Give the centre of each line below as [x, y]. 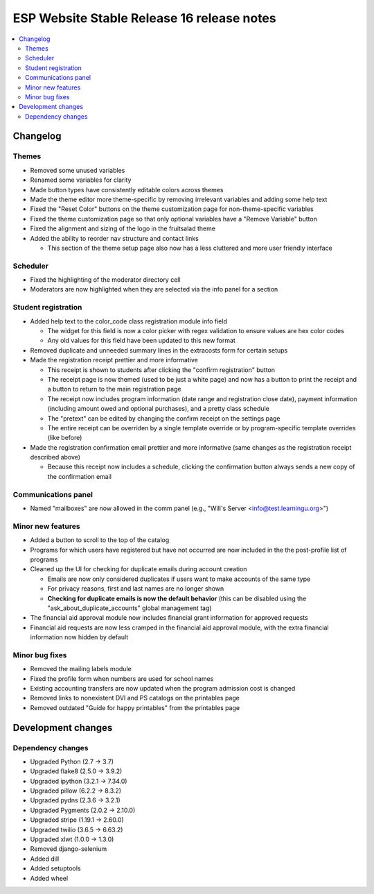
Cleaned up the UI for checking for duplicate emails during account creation [139, 569]
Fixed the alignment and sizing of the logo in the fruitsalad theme [123, 228]
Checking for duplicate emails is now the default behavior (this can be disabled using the [177, 598]
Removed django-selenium [69, 849]
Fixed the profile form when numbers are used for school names [122, 678]
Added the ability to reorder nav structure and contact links [114, 238]
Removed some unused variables [78, 170]
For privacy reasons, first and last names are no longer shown [136, 589]
